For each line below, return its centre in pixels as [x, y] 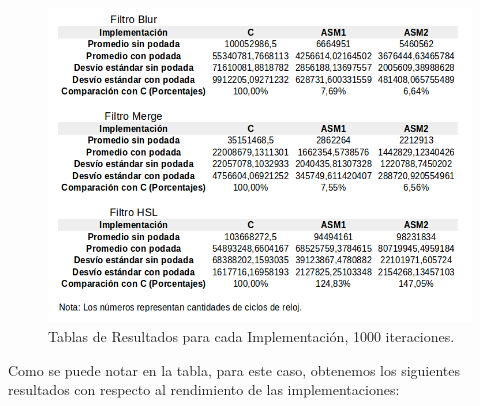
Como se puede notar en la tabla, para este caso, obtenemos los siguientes [234, 369]
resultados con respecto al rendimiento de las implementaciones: [204, 389]
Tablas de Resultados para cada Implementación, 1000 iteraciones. [251, 335]
